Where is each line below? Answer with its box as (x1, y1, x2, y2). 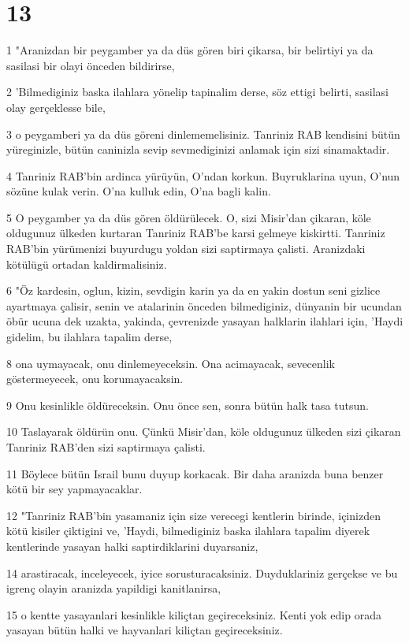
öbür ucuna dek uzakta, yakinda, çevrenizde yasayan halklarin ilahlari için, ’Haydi (6, 313, 403, 329)
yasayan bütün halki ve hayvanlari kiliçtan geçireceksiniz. (6, 622, 283, 638)
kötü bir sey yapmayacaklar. (6, 481, 143, 497)
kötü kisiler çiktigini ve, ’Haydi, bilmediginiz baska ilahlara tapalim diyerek (6, 522, 370, 539)
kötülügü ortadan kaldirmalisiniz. (6, 255, 167, 272)
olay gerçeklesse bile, (6, 98, 106, 115)
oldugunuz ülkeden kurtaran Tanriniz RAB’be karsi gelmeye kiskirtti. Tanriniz (6, 225, 385, 241)
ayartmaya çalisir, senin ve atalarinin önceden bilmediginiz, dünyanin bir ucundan (6, 297, 402, 314)
